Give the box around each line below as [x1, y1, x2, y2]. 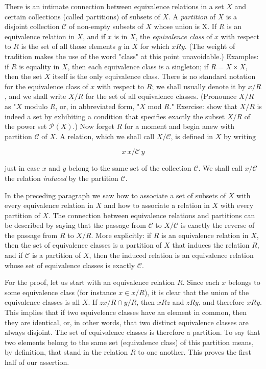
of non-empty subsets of [68, 21, 143, 32]
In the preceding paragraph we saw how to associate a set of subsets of [5, 190, 226, 200]
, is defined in [171, 130, 213, 141]
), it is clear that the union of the [144, 286, 249, 297]
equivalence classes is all [5, 297, 80, 307]
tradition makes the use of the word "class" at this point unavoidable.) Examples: [5, 50, 259, 61]
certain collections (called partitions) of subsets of [5, 11, 160, 21]
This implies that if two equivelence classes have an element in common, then [5, 307, 247, 318]
